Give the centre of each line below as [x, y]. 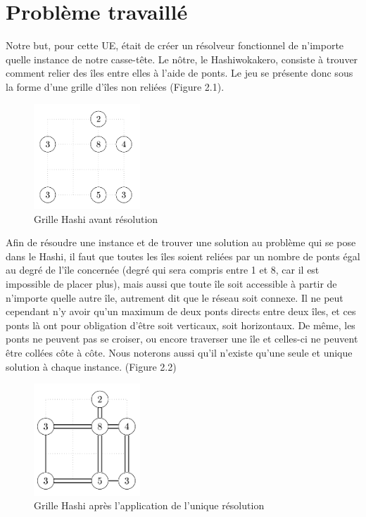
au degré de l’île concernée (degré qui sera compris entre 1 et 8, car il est [163, 270]
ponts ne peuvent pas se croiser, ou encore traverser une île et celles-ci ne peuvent [182, 339]
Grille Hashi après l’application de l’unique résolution [149, 505]
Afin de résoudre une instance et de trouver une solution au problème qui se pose [181, 242]
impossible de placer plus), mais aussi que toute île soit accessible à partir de [171, 284]
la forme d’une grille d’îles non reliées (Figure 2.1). [115, 86]
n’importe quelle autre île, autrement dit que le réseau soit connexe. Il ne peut [175, 297]
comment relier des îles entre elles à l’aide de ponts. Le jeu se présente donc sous [179, 73]
